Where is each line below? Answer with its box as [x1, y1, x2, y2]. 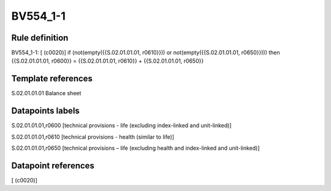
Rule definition [11, 33, 69, 43]
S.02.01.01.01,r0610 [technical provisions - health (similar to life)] [11, 133, 175, 141]
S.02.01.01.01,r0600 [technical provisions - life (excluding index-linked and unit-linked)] [11, 122, 232, 129]
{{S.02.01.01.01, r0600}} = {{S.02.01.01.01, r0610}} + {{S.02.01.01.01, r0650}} [11, 57, 204, 64]
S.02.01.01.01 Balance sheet [11, 90, 82, 97]
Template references [11, 74, 93, 84]
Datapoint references [11, 160, 95, 171]
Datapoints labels [11, 106, 80, 116]
